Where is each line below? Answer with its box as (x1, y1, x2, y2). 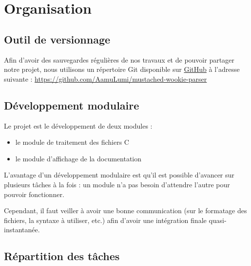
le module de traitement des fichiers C (15, 137, 129, 147)
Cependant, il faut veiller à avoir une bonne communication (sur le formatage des (4, 205, 247, 216)
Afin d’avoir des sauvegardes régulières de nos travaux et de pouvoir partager (4, 54, 234, 65)
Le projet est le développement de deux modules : (4, 120, 153, 131)
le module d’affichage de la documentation (15, 153, 142, 163)
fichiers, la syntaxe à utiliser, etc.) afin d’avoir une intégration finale (4, 215, 207, 225)
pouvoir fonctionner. (4, 189, 64, 199)
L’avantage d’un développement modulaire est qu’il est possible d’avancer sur (4, 170, 234, 180)
